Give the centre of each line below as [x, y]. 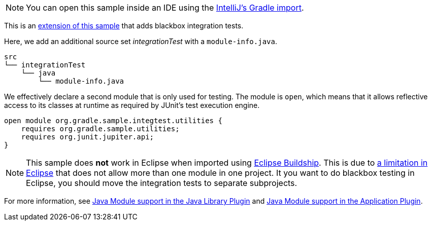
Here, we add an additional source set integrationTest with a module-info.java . [141, 41]
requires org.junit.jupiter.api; [88, 137]
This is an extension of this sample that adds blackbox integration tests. [124, 26]
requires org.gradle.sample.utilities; [100, 129]
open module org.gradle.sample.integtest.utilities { [113, 121]
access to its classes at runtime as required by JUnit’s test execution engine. [132, 105]
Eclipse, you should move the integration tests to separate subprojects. [162, 183]
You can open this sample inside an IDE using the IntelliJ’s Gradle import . [165, 8]
